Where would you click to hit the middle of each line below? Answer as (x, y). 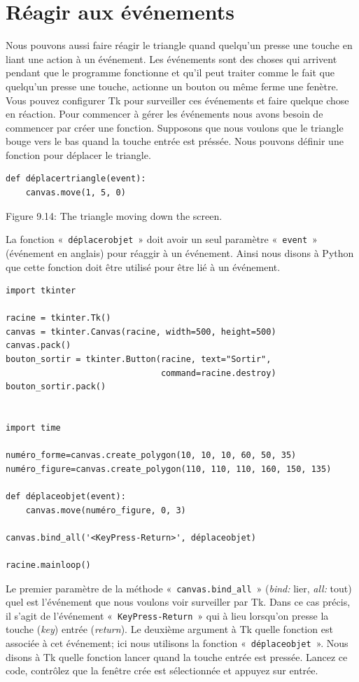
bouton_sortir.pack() (56, 387)
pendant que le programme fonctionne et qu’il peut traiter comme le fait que (170, 72)
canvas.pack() (38, 346)
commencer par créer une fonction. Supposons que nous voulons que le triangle (175, 127)
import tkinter (41, 291)
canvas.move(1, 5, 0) (76, 193)
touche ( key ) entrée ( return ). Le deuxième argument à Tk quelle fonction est (169, 629)
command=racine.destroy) (218, 373)
